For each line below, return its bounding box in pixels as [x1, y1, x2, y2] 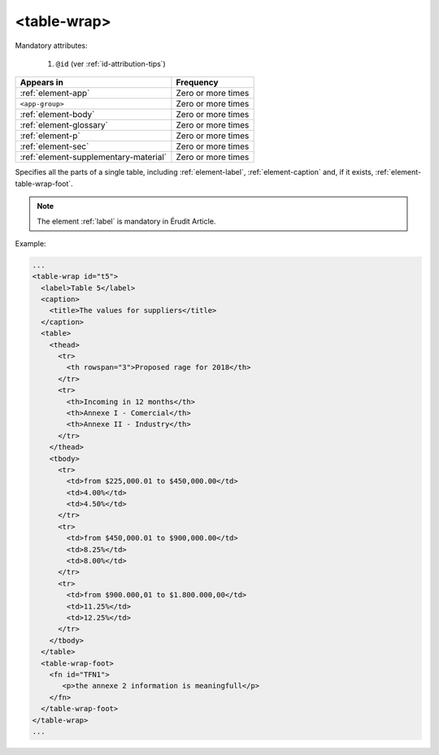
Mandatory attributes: [15, 41, 89, 50]
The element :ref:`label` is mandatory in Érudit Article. [37, 216, 216, 226]
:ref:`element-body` [20, 109, 95, 120]
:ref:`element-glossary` [20, 119, 109, 131]
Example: [15, 238, 46, 248]
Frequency [176, 77, 219, 89]
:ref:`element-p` [20, 130, 80, 141]
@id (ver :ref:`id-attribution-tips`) [55, 59, 166, 68]
